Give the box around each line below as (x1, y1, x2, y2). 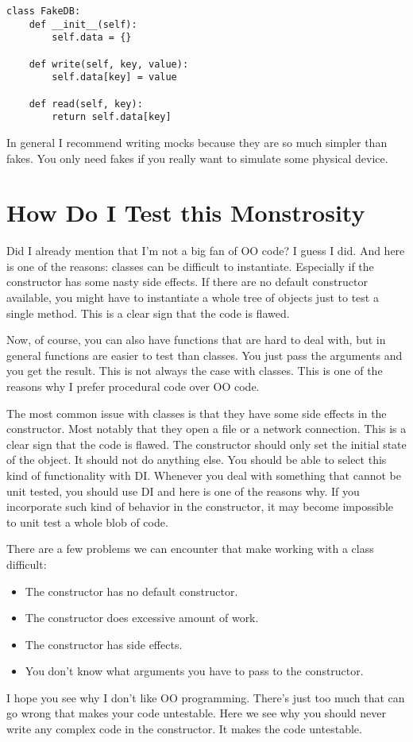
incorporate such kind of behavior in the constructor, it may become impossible (6, 498, 394, 515)
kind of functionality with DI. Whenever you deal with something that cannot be (6, 466, 401, 483)
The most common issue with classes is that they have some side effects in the (6, 404, 387, 421)
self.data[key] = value (52, 71, 177, 83)
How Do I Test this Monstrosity (6, 196, 365, 229)
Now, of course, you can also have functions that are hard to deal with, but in (6, 331, 386, 348)
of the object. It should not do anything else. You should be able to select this (6, 451, 387, 468)
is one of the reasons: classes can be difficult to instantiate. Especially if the (6, 257, 374, 274)
